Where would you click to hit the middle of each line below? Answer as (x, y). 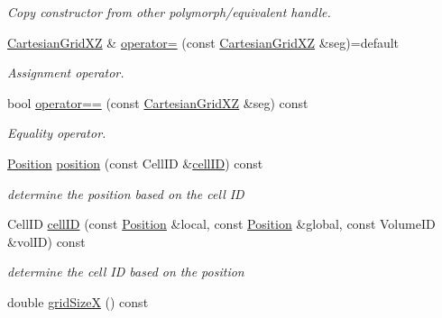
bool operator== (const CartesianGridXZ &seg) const (158, 102)
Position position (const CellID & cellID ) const (135, 163)
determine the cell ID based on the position (126, 272)
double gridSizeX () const (78, 301)
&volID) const (46, 241)
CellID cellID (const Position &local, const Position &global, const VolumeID (221, 224)
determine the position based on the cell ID (126, 193)
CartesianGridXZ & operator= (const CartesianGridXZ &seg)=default (203, 42)
